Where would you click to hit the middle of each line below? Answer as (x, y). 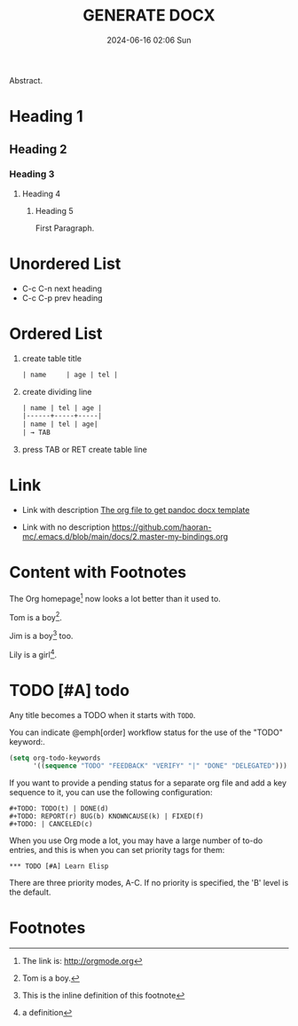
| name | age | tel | (70, 375)
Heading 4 (41, 193)
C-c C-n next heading (62, 288)
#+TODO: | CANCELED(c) (51, 825)
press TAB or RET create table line (85, 450)
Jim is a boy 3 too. (41, 635)
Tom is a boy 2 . (35, 616)
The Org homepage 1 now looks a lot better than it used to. (115, 597)
